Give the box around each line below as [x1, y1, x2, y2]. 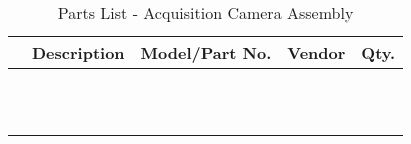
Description [32, 41, 125, 64]
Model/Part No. [140, 41, 272, 64]
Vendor [287, 41, 346, 64]
